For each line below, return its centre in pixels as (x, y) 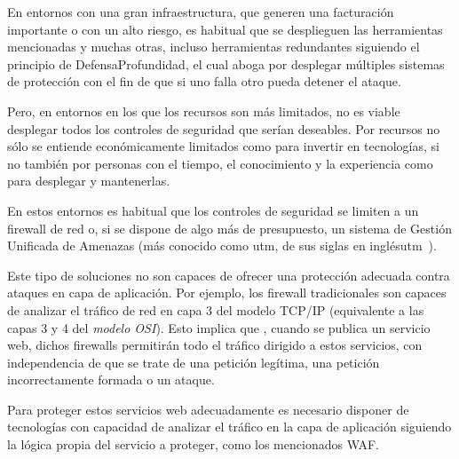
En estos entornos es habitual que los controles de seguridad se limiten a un (213, 210)
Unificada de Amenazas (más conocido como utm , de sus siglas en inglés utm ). (222, 245)
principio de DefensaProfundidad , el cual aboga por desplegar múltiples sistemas (226, 63)
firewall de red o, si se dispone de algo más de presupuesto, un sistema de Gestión (229, 228)
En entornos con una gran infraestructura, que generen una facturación (201, 12)
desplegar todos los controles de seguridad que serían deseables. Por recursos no (224, 128)
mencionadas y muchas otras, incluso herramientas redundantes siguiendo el (214, 47)
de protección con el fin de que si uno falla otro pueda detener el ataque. (204, 81)
